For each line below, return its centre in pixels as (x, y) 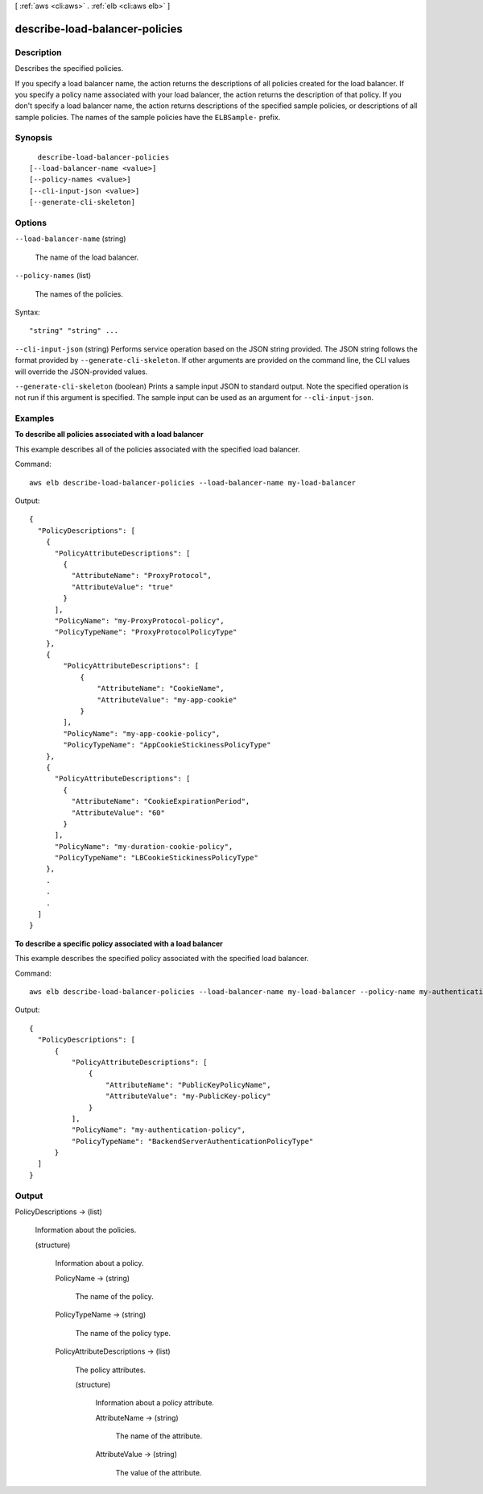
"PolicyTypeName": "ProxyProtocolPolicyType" (146, 632)
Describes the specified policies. (69, 69)
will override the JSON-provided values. (81, 372)
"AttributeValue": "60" (118, 813)
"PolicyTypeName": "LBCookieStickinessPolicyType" (157, 858)
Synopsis (33, 138)
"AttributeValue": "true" (122, 587)
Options (31, 223)
